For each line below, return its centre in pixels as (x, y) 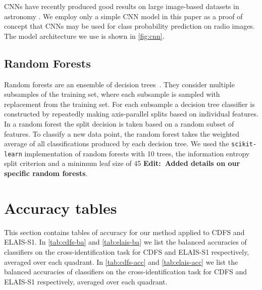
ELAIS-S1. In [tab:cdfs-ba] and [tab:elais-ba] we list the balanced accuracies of (125, 242)
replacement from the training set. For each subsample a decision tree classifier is (129, 104)
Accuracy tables (61, 208)
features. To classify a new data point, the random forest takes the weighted (122, 133)
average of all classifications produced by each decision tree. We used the (117, 143)
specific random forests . (46, 173)
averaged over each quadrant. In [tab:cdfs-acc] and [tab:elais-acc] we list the (121, 262)
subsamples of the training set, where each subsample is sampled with (112, 94)
